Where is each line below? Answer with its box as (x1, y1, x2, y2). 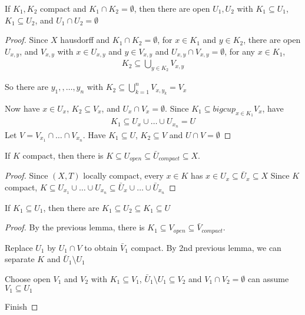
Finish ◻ (5, 300, 38, 313)
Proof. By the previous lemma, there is (5, 221, 145, 233)
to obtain (84, 241, 118, 253)
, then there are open (134, 2, 210, 14)
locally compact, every (83, 169, 164, 182)
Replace (5, 241, 33, 253)
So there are (5, 81, 48, 93)
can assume (247, 272, 289, 284)
